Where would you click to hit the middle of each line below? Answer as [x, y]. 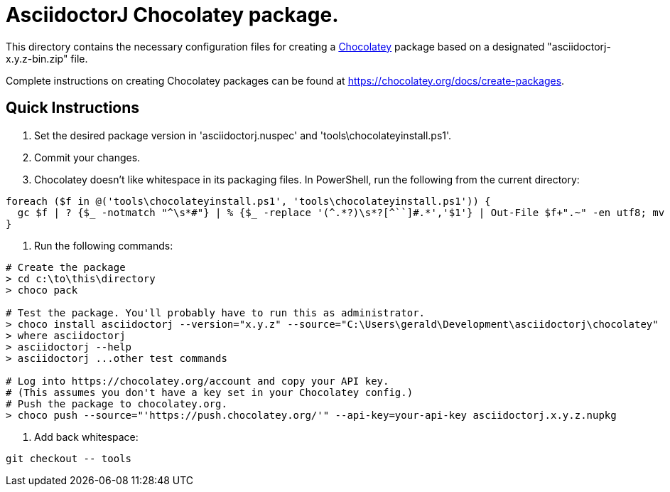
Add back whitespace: [86, 437]
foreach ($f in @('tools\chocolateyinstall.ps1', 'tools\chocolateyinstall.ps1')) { [248, 201]
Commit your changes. [87, 157]
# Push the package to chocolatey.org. [117, 403]
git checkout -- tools [69, 458]
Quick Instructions [73, 108]
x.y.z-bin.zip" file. [47, 58]
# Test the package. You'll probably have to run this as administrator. [216, 312]
